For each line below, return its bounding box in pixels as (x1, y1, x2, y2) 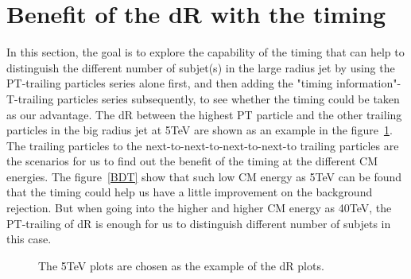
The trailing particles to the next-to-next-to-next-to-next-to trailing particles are (6, 137, 399, 153)
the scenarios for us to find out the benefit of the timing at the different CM (6, 153, 378, 169)
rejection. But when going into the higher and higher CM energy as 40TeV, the (6, 200, 392, 216)
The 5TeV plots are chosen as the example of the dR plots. (38, 257, 324, 273)
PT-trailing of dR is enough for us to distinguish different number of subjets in (6, 215, 391, 231)
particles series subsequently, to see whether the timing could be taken (56, 90, 400, 107)
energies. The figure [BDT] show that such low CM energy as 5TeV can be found (6, 168, 402, 184)
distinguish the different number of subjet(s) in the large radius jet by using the (6, 59, 395, 76)
